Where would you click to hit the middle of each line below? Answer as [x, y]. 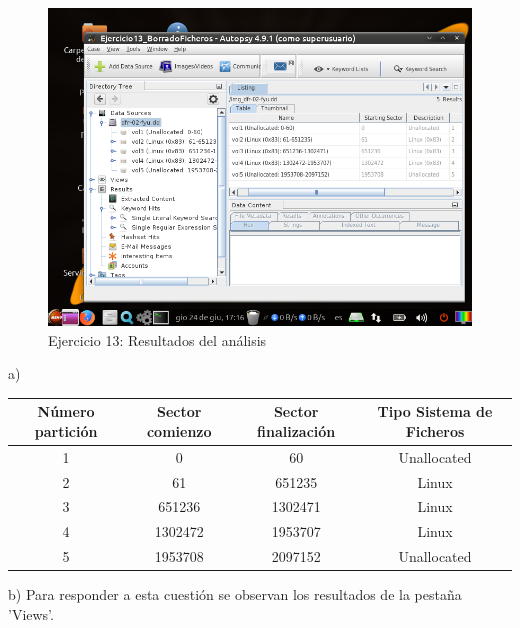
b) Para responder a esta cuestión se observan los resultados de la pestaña [235, 594]
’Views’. [31, 613]
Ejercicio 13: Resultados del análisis [157, 339]
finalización [296, 430]
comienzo [179, 430]
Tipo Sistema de [435, 411]
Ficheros [435, 430]
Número [66, 411]
